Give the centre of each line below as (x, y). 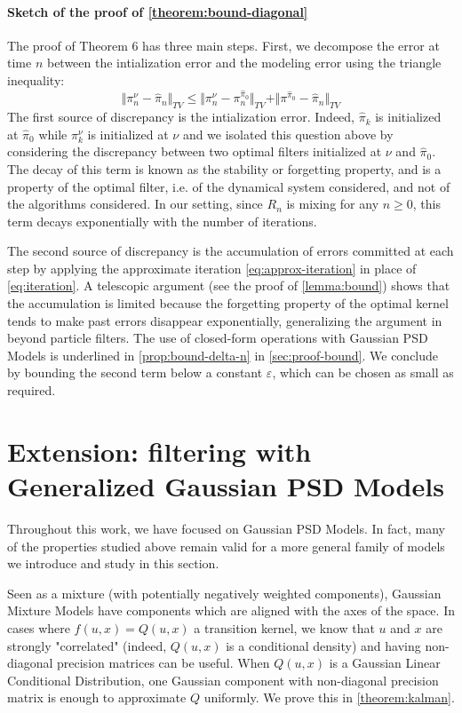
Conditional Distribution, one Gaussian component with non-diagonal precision (223, 680)
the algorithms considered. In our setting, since (135, 204)
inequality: (36, 79)
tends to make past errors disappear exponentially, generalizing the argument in (225, 320)
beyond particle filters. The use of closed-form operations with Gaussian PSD (218, 338)
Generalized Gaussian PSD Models (226, 486)
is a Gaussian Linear (385, 663)
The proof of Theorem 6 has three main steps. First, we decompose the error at (223, 45)
